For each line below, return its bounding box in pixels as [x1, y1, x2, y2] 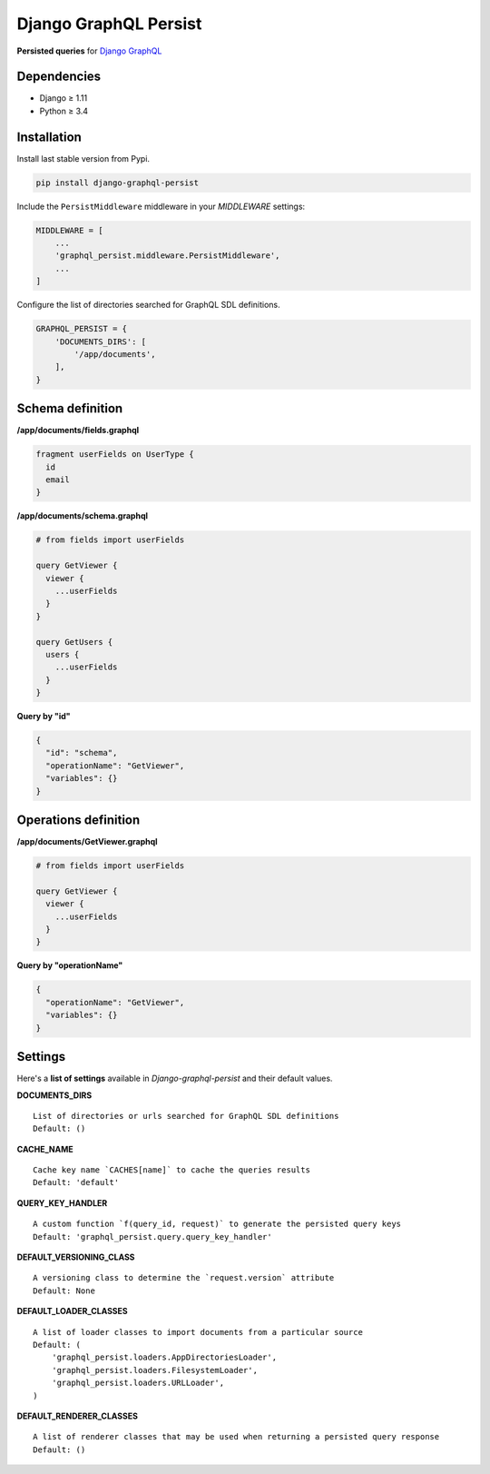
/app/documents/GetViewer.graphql [16, 836, 158, 847]
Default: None [33, 1285, 95, 1296]
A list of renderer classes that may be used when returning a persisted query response [33, 1431, 440, 1442]
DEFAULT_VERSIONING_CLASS [16, 1251, 135, 1262]
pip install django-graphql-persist [35, 177, 200, 188]
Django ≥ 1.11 [39, 93, 88, 104]
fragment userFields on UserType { [35, 450, 194, 460]
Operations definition [16, 813, 141, 828]
